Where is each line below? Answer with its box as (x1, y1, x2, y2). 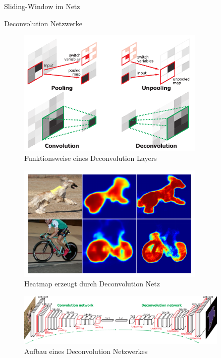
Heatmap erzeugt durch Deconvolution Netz (24, 278, 160, 289)
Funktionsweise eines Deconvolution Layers (24, 153, 157, 163)
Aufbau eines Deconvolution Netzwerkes (24, 346, 148, 356)
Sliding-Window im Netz (4, 1, 80, 11)
